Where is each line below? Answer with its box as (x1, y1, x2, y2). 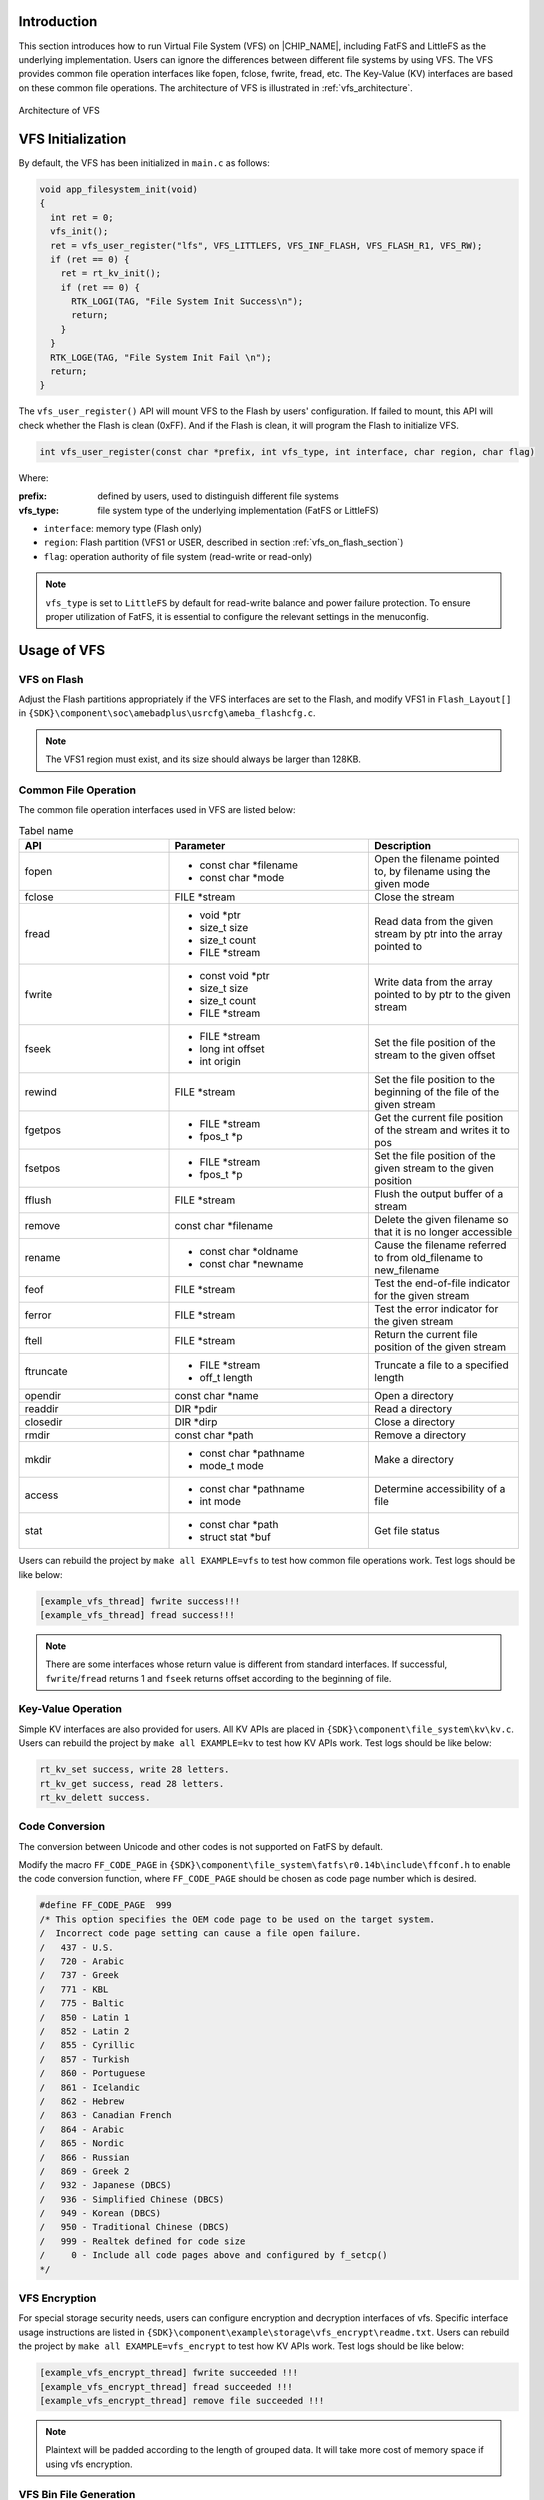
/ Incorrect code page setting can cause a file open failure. (39, 1928, 362, 1939)
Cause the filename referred (374, 1238, 507, 1252)
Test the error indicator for (374, 1302, 499, 1316)
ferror (24, 1308, 52, 1322)
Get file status (374, 1524, 440, 1538)
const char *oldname (199, 1245, 299, 1259)
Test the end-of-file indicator (374, 1276, 510, 1290)
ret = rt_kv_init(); (60, 268, 162, 279)
